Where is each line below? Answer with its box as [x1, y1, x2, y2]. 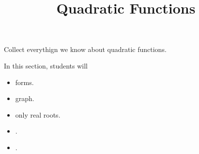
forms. [15, 77, 34, 87]
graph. [15, 93, 34, 103]
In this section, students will [4, 60, 88, 70]
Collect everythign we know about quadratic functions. [4, 44, 167, 54]
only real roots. [15, 109, 61, 120]
